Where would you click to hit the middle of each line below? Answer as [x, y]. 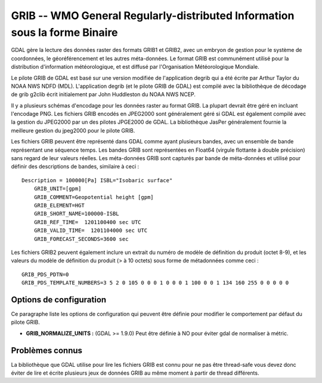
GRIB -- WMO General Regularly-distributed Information [153, 16]
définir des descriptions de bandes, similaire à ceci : [75, 167]
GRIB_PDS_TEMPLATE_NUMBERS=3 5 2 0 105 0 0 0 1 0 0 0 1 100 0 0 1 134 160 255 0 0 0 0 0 [155, 283]
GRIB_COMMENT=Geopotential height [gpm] [94, 197]
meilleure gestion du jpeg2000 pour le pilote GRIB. [73, 130]
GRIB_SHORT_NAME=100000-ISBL [76, 214]
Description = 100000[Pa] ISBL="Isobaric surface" [97, 180]
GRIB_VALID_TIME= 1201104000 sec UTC [91, 231]
